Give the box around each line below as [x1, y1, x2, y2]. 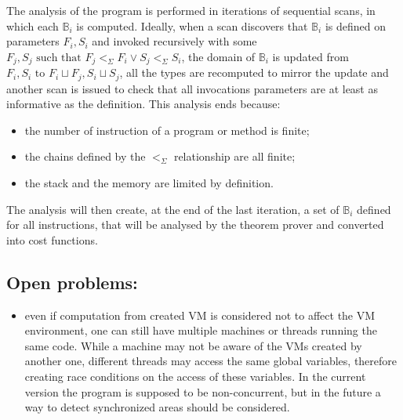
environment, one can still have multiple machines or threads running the [24, 322, 377, 339]
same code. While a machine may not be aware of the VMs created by [24, 337, 362, 353]
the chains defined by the [24, 148, 146, 165]
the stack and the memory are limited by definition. [24, 175, 274, 191]
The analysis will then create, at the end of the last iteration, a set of [6, 201, 339, 217]
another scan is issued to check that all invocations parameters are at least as [6, 80, 378, 96]
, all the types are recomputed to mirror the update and [119, 64, 389, 81]
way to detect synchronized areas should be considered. [24, 399, 290, 415]
